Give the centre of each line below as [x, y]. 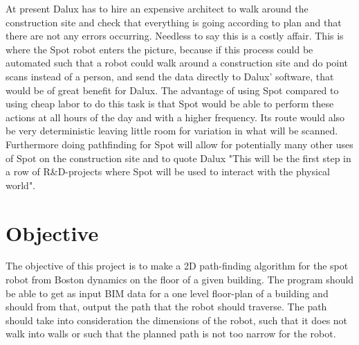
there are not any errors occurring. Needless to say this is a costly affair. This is [175, 36]
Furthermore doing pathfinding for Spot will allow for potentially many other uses [179, 144]
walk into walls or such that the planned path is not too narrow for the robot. [171, 334]
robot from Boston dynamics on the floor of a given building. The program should [180, 280]
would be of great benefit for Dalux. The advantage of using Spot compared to [172, 90]
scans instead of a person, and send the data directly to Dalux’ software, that [170, 76]
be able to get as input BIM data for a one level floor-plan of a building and [167, 293]
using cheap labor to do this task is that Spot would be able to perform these [170, 104]
